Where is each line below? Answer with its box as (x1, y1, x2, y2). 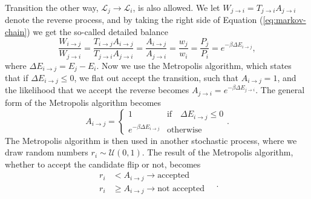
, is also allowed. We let (133, 1, 220, 13)
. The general (255, 83, 305, 96)
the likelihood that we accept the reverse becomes (5, 83, 189, 96)
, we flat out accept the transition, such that (74, 71, 239, 84)
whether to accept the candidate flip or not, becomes (5, 157, 201, 170)
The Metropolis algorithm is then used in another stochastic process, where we (5, 134, 297, 146)
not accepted (157, 184, 205, 193)
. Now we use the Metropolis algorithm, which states (96, 59, 292, 71)
